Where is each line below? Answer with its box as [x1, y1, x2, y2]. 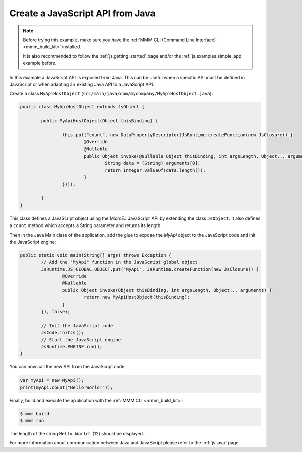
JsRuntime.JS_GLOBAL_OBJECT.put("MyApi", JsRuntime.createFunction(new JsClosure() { [41, 266, 259, 272]
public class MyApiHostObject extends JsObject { [20, 104, 145, 110]
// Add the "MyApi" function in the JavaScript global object [41, 259, 198, 265]
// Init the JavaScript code [41, 323, 113, 328]
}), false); [41, 309, 70, 314]
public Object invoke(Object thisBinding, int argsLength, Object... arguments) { [62, 287, 272, 293]
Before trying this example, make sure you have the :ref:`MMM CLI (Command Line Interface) [23, 37, 216, 43]
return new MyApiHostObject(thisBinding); [83, 294, 190, 300]
